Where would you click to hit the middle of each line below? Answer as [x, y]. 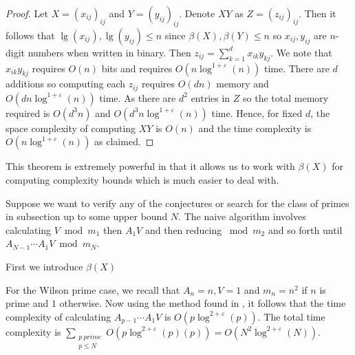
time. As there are [138, 97]
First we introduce [44, 266]
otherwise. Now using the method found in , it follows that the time [203, 303]
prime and [27, 303]
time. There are [297, 68]
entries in [211, 97]
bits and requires [137, 68]
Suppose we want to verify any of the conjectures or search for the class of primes [177, 203]
